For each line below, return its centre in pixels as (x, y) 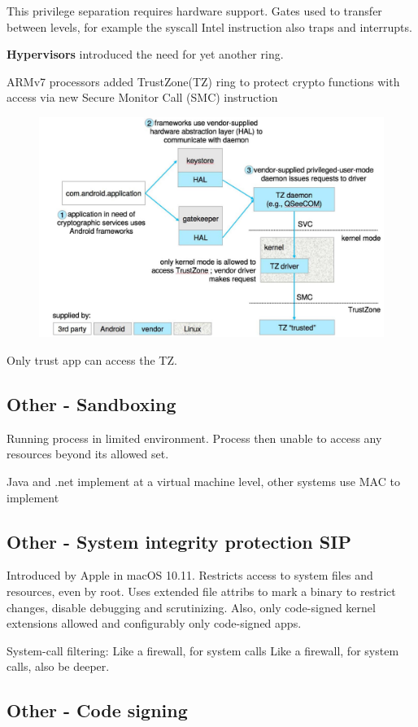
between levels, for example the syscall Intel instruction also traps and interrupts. (209, 26)
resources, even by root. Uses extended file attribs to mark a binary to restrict (201, 591)
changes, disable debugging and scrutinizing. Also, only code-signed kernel (191, 607)
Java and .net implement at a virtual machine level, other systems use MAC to (203, 481)
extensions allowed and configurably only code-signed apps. (154, 623)
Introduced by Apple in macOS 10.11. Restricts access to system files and (190, 575)
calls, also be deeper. (58, 666)
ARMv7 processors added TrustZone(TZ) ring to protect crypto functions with (203, 81)
